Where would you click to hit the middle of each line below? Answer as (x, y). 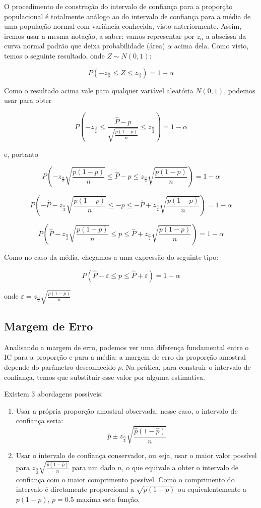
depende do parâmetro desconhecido (60, 366)
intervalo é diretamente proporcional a (75, 489)
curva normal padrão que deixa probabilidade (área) (85, 46)
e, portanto (21, 154)
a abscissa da (226, 36)
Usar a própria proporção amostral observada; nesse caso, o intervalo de (127, 410)
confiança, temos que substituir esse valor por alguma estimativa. (105, 377)
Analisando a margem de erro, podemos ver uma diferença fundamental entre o (126, 347)
